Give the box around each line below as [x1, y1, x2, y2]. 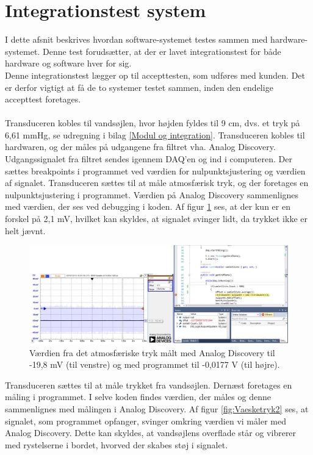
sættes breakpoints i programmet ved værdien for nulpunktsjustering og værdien [5, 164, 306, 177]
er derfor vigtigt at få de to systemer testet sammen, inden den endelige [5, 81, 273, 93]
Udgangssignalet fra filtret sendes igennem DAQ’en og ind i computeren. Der [5, 152, 293, 165]
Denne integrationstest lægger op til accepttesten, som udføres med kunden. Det [5, 68, 306, 81]
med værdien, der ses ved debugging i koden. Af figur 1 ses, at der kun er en [5, 200, 290, 213]
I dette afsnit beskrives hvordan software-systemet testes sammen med [5, 33, 268, 46]
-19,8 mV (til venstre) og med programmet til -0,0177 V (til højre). [29, 358, 280, 371]
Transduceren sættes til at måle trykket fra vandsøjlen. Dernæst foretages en [5, 378, 292, 391]
